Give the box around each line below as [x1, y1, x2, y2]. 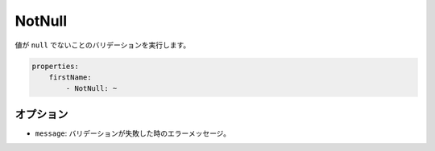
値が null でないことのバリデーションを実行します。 [14, 40, 191, 50]
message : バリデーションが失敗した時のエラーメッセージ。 [35, 129, 231, 138]
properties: [31, 61, 80, 71]
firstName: [48, 72, 92, 82]
